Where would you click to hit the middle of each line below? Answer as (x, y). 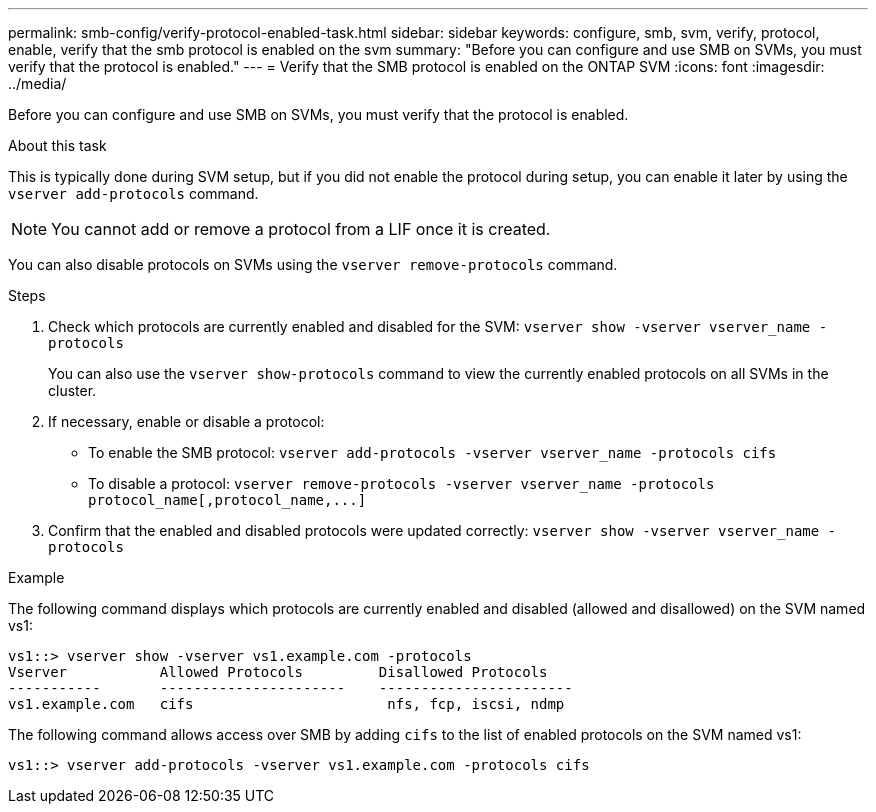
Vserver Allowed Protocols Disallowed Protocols (278, 672)
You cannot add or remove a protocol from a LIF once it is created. (301, 229)
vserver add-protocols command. (133, 193)
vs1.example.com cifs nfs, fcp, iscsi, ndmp (286, 704)
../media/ (37, 83)
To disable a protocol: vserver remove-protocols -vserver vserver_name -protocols (401, 483)
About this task (57, 145)
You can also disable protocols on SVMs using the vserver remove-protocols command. (313, 264)
